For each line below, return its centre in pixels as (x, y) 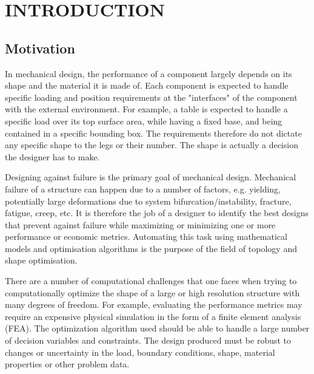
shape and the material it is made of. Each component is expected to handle (147, 85)
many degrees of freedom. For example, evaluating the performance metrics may (154, 304)
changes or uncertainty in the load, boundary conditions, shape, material (140, 352)
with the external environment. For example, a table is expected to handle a (146, 109)
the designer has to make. (52, 156)
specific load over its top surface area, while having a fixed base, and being (144, 121)
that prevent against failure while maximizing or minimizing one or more (140, 224)
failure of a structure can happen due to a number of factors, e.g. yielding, (143, 189)
